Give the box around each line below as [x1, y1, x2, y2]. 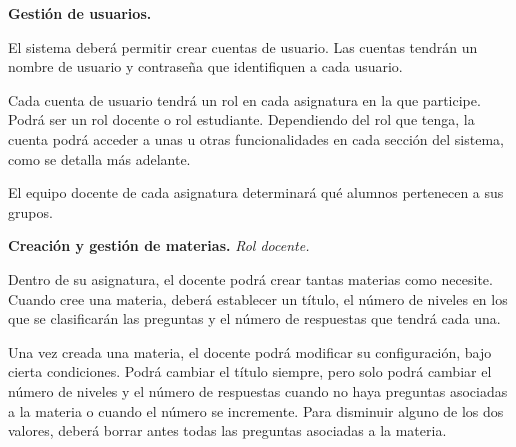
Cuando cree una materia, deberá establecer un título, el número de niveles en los [8, 288, 508, 309]
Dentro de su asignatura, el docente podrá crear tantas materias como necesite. [8, 268, 493, 289]
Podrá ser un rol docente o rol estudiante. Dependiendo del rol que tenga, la [8, 109, 475, 130]
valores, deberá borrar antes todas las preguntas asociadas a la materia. [8, 420, 447, 441]
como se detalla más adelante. [8, 148, 191, 169]
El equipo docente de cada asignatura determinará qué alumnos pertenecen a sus [8, 182, 504, 203]
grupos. [8, 201, 53, 222]
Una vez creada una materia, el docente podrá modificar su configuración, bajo [8, 341, 492, 362]
